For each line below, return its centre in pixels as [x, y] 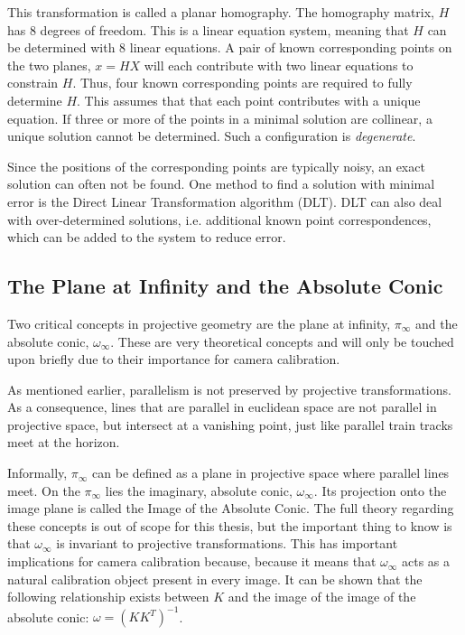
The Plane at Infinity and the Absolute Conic [225, 286]
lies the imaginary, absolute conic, [199, 490]
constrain [33, 83]
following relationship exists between [108, 597]
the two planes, [49, 65]
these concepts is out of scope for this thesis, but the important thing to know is [230, 525]
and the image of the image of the [322, 597]
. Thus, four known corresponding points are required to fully [242, 83]
